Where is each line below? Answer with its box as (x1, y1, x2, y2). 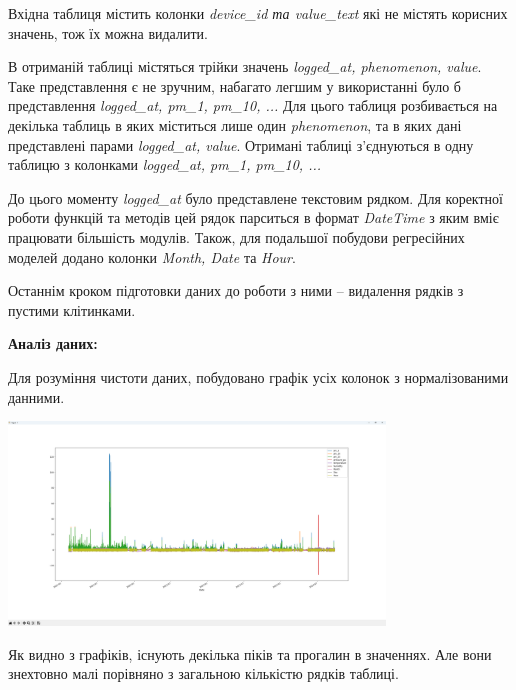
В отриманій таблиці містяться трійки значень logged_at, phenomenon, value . (8, 56, 482, 77)
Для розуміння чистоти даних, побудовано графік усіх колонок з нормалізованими (8, 366, 509, 387)
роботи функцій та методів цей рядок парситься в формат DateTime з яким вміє (8, 207, 499, 228)
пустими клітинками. (8, 299, 136, 320)
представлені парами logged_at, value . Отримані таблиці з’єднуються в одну (8, 134, 474, 155)
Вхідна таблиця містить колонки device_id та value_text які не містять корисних (8, 3, 508, 23)
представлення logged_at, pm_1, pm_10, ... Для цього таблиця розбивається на (8, 95, 498, 116)
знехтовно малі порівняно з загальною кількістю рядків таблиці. (8, 663, 399, 684)
